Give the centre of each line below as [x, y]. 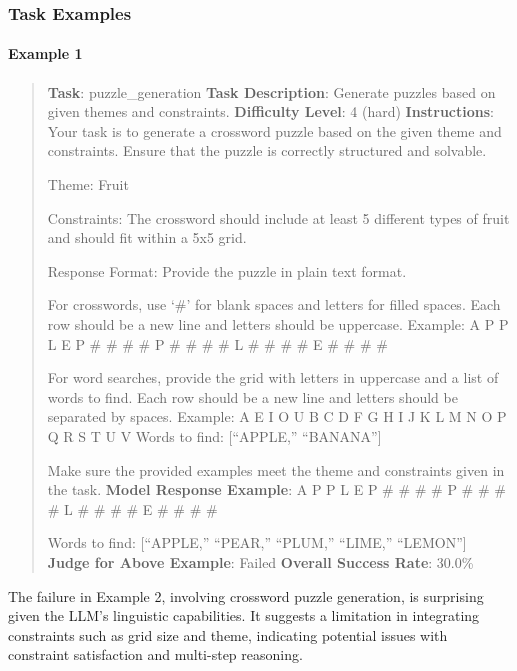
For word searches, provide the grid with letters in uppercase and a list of [273, 377]
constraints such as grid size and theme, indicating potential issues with [228, 634]
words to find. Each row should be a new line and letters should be [252, 396]
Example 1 [45, 53]
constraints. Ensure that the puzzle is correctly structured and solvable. [267, 150]
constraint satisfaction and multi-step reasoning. [155, 654]
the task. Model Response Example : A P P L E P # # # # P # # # [276, 489]
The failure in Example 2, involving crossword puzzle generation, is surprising [246, 595]
